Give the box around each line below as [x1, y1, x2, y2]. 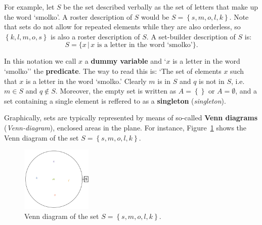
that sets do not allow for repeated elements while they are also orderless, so [4, 21, 241, 32]
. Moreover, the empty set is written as [55, 85, 177, 96]
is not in [199, 75, 225, 86]
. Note [229, 11, 249, 22]
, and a [235, 85, 257, 96]
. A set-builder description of [146, 31, 236, 41]
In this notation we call [4, 56, 76, 66]
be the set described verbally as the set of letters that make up [63, 2, 258, 12]
